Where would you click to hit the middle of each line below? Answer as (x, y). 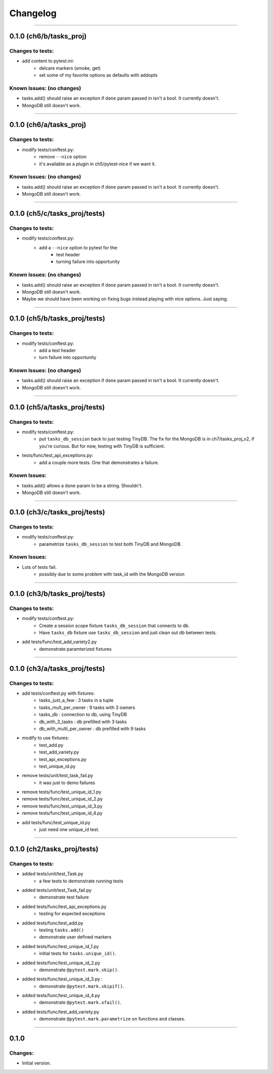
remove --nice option (63, 157)
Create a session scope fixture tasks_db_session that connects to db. (114, 625)
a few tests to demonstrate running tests (81, 881)
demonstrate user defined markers (75, 937)
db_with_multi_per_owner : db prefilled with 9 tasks (93, 729)
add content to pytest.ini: (48, 61)
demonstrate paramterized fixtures (75, 649)
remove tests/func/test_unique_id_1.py (62, 792)
